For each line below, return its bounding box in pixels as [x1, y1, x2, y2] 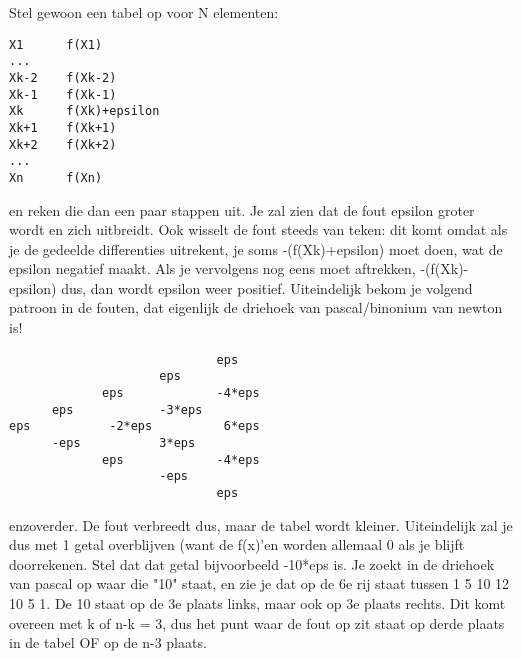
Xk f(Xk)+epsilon [9, 104, 160, 119]
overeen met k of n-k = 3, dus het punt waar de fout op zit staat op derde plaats [9, 612, 505, 633]
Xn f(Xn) [9, 170, 103, 185]
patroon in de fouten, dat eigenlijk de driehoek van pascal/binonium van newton [9, 297, 503, 318]
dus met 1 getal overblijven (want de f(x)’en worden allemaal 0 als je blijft [9, 534, 465, 555]
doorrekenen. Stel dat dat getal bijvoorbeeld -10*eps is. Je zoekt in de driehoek [9, 553, 495, 574]
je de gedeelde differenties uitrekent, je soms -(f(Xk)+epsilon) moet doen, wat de [9, 238, 503, 259]
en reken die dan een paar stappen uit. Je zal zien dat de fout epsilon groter [9, 199, 475, 220]
